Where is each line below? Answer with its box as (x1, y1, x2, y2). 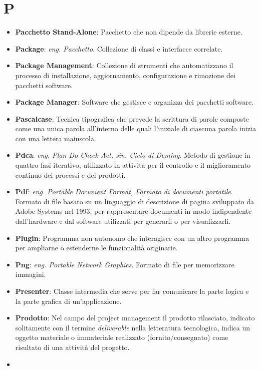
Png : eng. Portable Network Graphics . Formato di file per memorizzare (15, 259, 234, 269)
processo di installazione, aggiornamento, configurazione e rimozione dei (15, 70, 235, 80)
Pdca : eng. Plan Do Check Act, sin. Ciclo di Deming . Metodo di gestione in (15, 150, 250, 160)
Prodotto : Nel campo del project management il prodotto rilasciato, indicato (15, 312, 255, 323)
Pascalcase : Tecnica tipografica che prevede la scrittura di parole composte (15, 113, 249, 124)
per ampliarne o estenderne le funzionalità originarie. (15, 242, 178, 253)
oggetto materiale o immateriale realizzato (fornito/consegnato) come (15, 332, 228, 342)
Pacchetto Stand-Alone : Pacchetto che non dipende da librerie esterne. (15, 27, 242, 37)
